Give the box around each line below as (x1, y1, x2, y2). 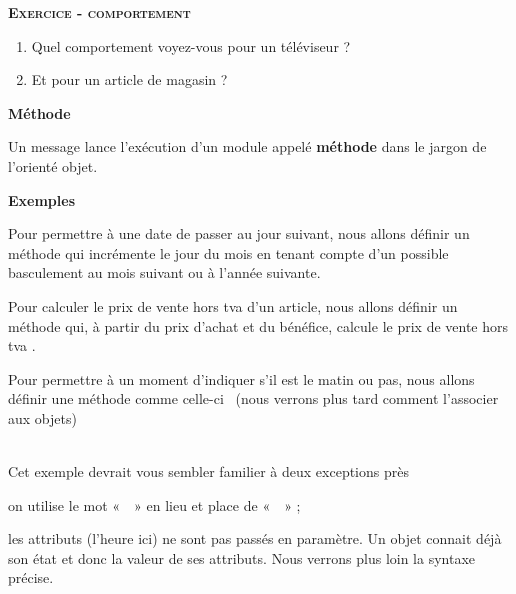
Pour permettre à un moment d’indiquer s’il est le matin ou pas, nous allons (8, 368, 475, 389)
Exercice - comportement (8, 2, 191, 22)
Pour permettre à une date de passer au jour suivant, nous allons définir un (8, 223, 470, 244)
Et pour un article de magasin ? (31, 69, 228, 90)
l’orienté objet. (8, 155, 98, 176)
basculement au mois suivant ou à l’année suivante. (8, 262, 321, 283)
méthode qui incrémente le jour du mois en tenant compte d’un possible (8, 242, 449, 263)
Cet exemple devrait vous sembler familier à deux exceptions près (8, 461, 409, 482)
